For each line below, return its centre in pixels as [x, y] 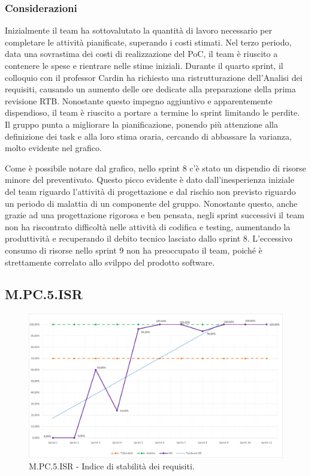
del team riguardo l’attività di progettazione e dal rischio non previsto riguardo [150, 191]
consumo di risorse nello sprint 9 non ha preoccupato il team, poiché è [134, 250]
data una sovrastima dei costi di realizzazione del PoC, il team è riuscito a [141, 54]
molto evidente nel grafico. [53, 148]
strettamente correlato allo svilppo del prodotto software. [110, 262]
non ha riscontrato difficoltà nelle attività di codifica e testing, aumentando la [148, 226]
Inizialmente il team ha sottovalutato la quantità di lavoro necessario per [138, 30]
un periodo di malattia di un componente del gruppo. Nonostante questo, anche [151, 203]
